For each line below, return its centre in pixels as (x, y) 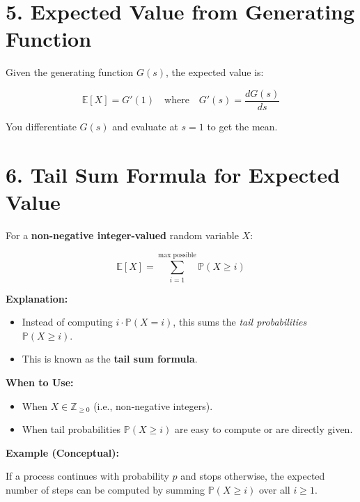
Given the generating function (70, 72)
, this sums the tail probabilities (240, 322)
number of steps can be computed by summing (105, 489)
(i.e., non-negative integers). (153, 405)
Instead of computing (67, 322)
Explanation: (37, 298)
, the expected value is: (215, 72)
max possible (177, 256)
